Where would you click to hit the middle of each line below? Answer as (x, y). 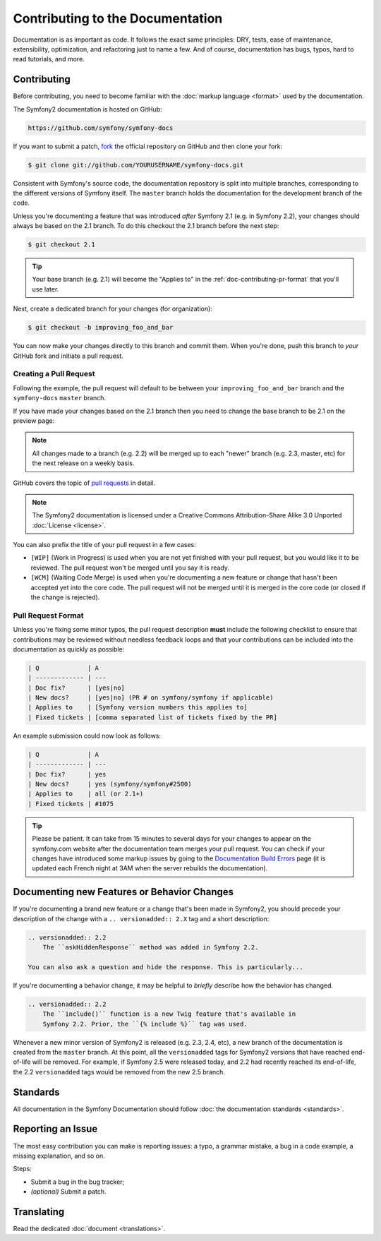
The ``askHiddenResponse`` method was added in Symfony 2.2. (151, 947)
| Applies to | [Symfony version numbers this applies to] (138, 707)
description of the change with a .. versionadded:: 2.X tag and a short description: (141, 918)
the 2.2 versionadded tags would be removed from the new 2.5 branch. (119, 1072)
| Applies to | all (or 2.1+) (86, 794)
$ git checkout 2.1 (61, 245)
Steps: (22, 1169)
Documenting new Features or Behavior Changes (123, 892)
